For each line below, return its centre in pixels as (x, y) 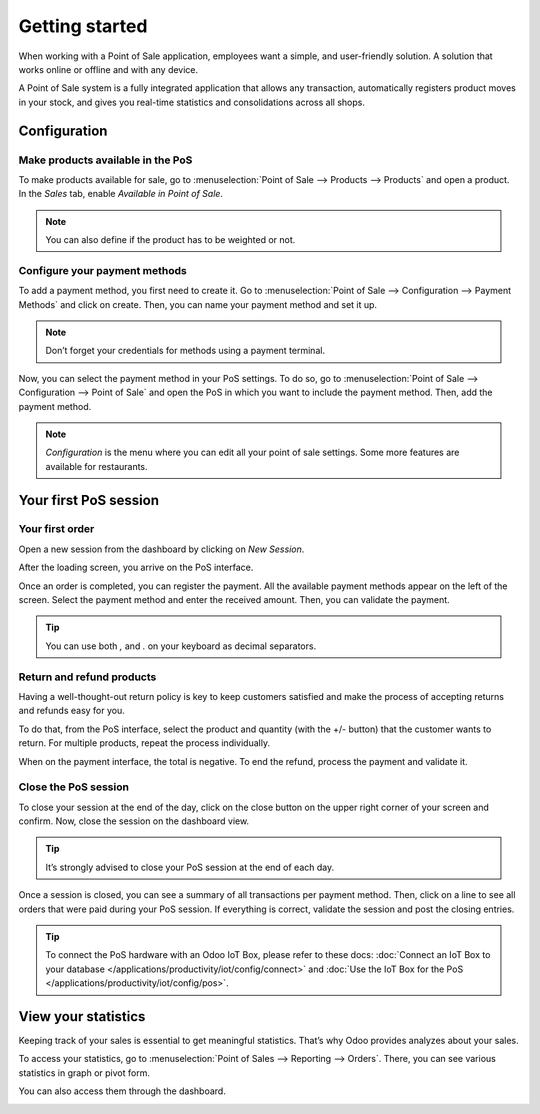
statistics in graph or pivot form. (84, 1072)
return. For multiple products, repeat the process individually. (144, 743)
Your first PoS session (89, 500)
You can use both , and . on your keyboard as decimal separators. (181, 646)
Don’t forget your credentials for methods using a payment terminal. (185, 351)
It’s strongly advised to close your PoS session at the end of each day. (190, 867)
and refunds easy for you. (71, 711)
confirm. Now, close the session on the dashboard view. (134, 821)
